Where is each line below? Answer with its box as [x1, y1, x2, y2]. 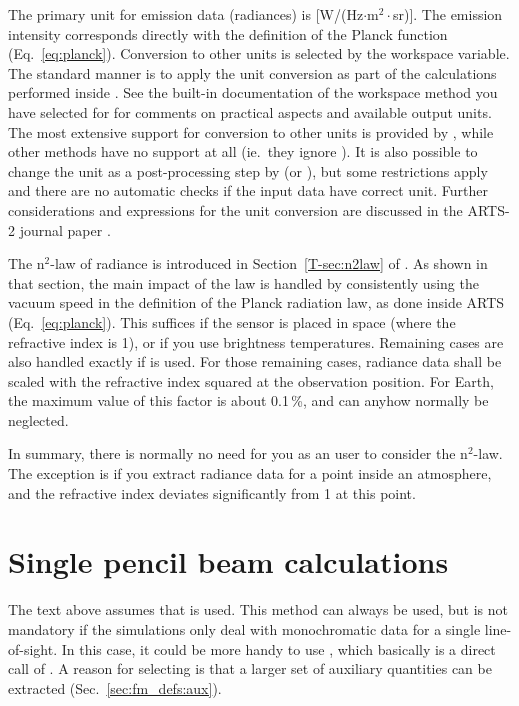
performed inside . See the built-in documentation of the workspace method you [8, 82, 498, 103]
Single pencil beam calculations [8, 541, 449, 582]
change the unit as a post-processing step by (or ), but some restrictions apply [8, 160, 488, 181]
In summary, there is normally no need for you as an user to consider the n [8, 443, 468, 464]
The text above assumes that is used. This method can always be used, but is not [8, 599, 508, 620]
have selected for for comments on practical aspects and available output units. [8, 101, 492, 122]
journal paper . [19, 219, 111, 240]
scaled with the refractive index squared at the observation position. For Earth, [8, 370, 494, 391]
